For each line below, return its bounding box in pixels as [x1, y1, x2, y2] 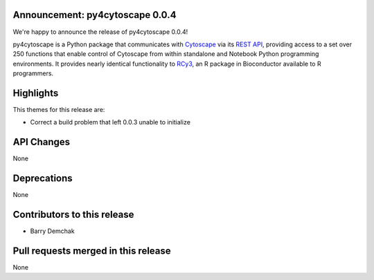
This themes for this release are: [12, 105, 105, 113]
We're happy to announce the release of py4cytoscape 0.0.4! [12, 28, 188, 36]
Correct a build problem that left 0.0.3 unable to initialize [30, 118, 190, 127]
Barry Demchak [30, 227, 75, 235]
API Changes [12, 136, 71, 148]
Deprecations [12, 173, 73, 185]
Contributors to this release [12, 209, 134, 221]
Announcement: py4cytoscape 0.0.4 [12, 9, 177, 21]
